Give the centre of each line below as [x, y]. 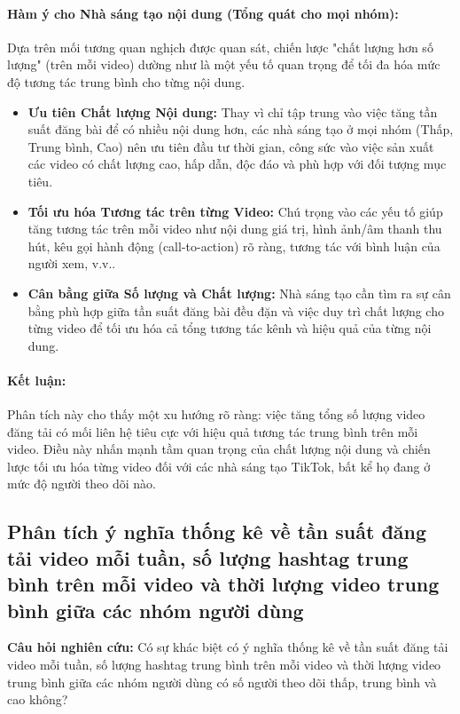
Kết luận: [37, 380]
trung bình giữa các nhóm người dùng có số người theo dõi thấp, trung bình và [222, 682]
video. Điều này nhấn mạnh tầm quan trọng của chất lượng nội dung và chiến [219, 449]
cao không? [38, 699]
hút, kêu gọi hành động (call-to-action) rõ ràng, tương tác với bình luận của [234, 246]
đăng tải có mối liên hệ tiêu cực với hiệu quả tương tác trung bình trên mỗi [213, 431]
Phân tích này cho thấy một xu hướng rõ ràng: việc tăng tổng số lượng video [216, 414]
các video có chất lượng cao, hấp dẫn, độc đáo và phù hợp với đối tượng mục [237, 164]
